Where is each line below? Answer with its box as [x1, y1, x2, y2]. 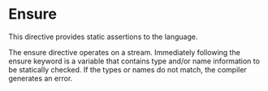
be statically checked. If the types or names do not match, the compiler [8, 64, 248, 74]
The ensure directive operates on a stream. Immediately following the [8, 47, 241, 57]
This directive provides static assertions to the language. [8, 32, 198, 41]
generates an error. [8, 73, 73, 83]
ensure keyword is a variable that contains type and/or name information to [8, 56, 260, 66]
